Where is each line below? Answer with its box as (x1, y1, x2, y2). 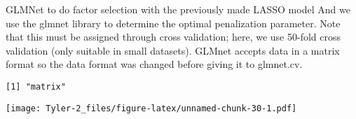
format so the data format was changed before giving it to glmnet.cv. (6, 57, 303, 71)
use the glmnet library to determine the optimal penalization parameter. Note (6, 15, 341, 30)
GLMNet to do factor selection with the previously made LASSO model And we (6, 2, 350, 16)
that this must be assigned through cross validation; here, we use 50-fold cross (6, 29, 341, 44)
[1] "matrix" (6, 81, 66, 92)
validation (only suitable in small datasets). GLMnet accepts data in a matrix (6, 43, 340, 57)
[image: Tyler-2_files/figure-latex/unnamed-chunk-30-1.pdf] (6, 103, 297, 113)
